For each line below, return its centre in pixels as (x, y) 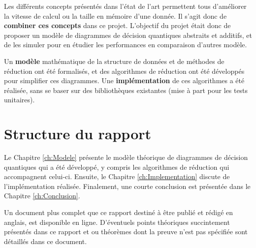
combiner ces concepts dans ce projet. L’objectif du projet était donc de (117, 25)
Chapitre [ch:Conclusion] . (42, 196)
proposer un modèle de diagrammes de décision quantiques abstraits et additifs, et (128, 35)
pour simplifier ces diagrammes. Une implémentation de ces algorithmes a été (124, 80)
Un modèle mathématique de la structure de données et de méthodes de (114, 61)
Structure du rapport (78, 134)
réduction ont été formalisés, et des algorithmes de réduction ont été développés (124, 71)
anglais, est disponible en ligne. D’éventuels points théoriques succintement (117, 222)
